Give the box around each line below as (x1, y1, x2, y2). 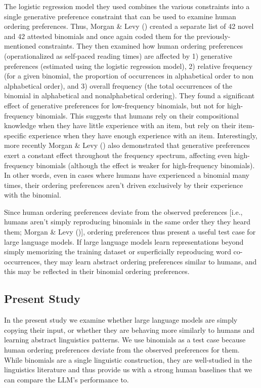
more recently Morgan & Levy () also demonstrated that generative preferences (4, 140, 250, 150)
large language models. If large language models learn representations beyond (4, 236, 244, 247)
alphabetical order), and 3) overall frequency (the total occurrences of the (4, 80, 233, 91)
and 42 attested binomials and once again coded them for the (4, 30, 194, 41)
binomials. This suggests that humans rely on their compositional (36, 110, 239, 121)
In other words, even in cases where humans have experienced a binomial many (4, 170, 249, 180)
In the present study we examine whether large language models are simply (4, 315, 238, 325)
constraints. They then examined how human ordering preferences (38, 41, 243, 51)
